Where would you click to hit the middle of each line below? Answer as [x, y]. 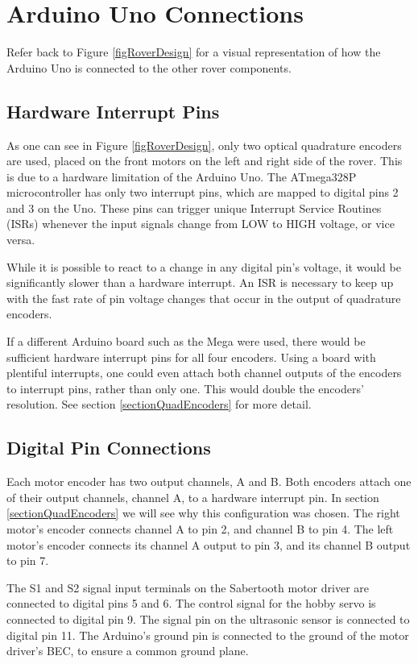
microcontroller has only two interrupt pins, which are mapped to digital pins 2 [203, 192]
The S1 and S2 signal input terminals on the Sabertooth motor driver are [188, 587]
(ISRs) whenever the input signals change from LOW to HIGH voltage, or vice [201, 224]
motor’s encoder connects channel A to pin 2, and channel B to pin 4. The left [200, 529]
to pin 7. [28, 560]
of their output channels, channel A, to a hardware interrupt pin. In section [193, 497]
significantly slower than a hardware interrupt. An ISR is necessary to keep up [200, 282]
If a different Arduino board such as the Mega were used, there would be [186, 341]
